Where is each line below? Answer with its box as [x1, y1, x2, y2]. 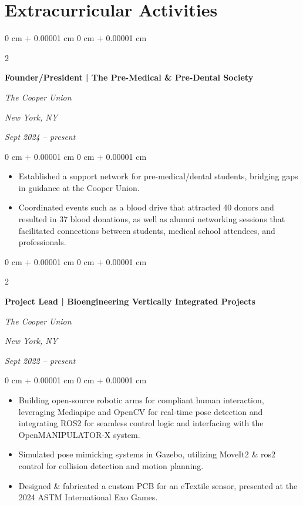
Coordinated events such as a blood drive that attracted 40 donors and [18, 201, 274, 213]
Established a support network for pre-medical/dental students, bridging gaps [18, 170, 298, 182]
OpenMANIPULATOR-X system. [18, 428, 140, 440]
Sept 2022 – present [5, 354, 76, 366]
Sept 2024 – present [5, 131, 76, 143]
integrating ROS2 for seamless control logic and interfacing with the [18, 417, 264, 429]
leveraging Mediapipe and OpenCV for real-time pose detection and [18, 405, 263, 417]
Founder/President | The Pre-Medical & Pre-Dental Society [5, 71, 254, 83]
